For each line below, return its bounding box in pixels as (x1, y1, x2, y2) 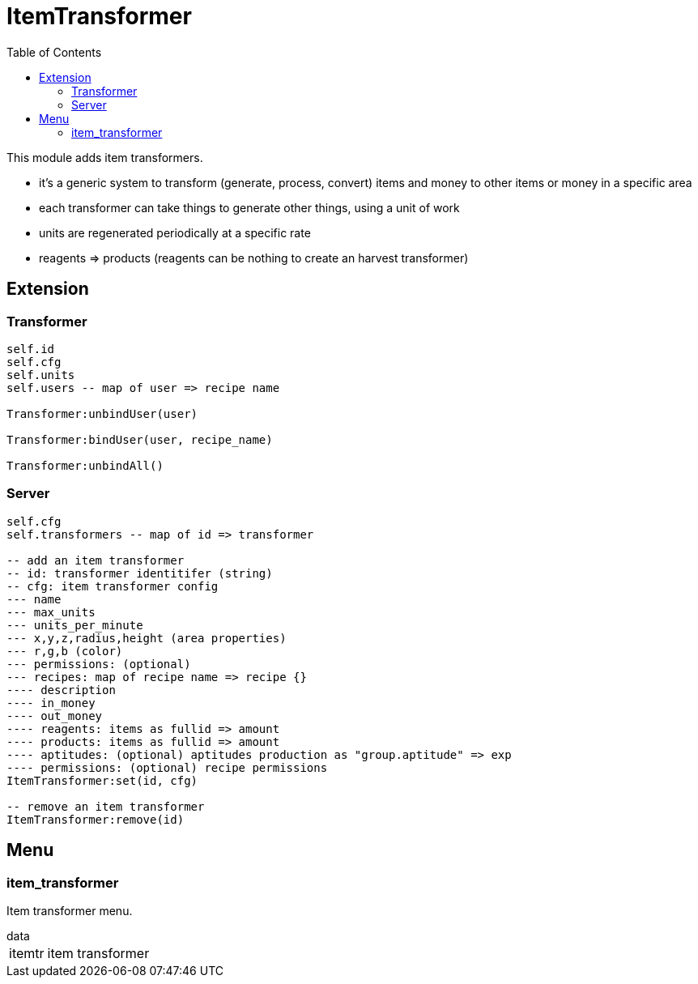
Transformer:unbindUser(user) (6, 407, 198, 420)
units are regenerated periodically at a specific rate (39, 225, 311, 240)
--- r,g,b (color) (6, 644, 123, 658)
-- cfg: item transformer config (6, 579, 219, 593)
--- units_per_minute (6, 618, 143, 632)
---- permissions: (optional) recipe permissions (6, 760, 328, 774)
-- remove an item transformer (6, 799, 205, 813)
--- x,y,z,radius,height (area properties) (6, 631, 287, 645)
